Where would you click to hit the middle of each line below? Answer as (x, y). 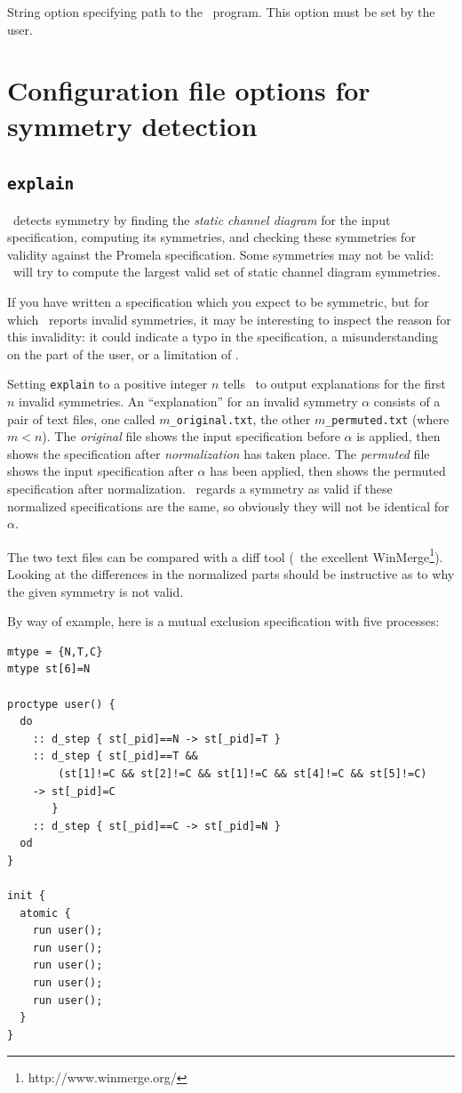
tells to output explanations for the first (334, 384)
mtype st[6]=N (49, 669)
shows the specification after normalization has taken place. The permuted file (219, 453)
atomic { (45, 913)
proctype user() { (61, 704)
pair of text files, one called (81, 418)
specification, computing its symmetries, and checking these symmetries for (211, 237)
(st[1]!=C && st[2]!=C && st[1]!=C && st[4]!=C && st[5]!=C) (243, 773)
